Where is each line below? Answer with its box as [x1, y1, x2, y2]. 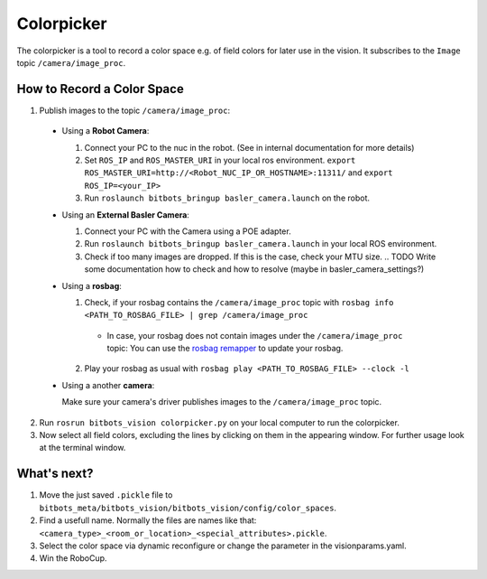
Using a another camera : [61, 379, 155, 390]
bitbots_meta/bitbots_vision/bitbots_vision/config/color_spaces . [39, 502, 337, 513]
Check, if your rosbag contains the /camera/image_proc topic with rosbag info [84, 296, 394, 307]
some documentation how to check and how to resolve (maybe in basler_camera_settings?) [84, 264, 425, 275]
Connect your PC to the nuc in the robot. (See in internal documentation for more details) [84, 142, 415, 153]
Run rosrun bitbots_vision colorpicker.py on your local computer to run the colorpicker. [39, 416, 400, 428]
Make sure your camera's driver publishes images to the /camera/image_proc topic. [61, 397, 382, 407]
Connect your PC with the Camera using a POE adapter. [84, 226, 292, 237]
